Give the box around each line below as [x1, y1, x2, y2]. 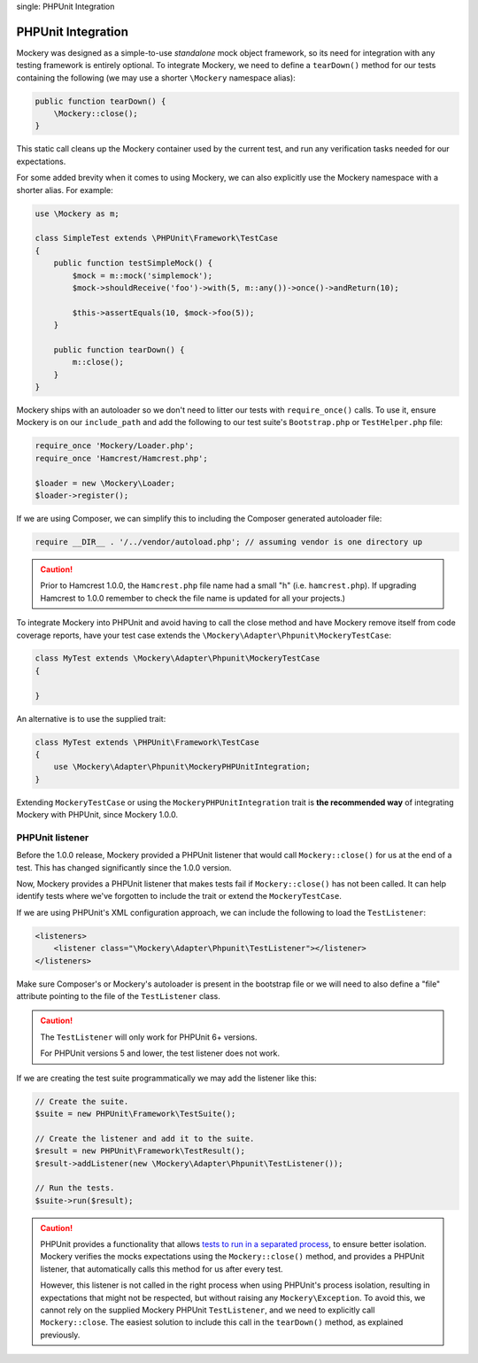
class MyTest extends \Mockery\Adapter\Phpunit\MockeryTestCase [35, 654, 320, 663]
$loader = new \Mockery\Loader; [35, 478, 176, 488]
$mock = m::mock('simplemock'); [72, 270, 212, 281]
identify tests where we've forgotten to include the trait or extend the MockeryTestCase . [16, 891, 343, 902]
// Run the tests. [35, 1183, 115, 1193]
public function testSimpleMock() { [53, 258, 212, 268]
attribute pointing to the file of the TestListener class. [16, 991, 221, 1002]
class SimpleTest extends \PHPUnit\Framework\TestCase [35, 233, 278, 244]
